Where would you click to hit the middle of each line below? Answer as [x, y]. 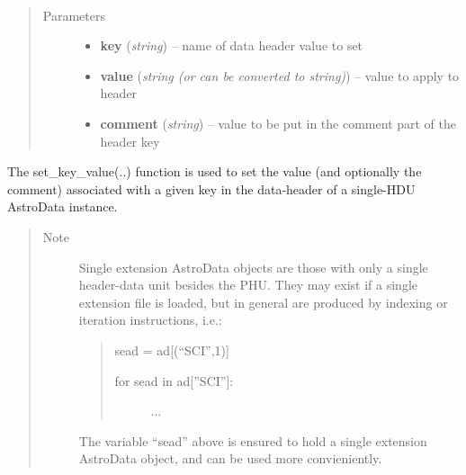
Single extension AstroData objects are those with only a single [253, 267]
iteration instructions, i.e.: [150, 320]
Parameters [74, 15]
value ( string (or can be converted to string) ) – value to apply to [280, 75]
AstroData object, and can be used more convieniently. [230, 458]
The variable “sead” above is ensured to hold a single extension [253, 440]
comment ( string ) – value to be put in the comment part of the [278, 123]
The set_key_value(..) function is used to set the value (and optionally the [215, 171]
